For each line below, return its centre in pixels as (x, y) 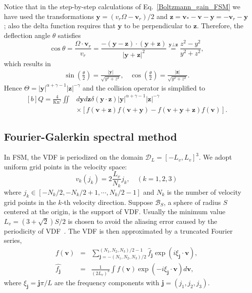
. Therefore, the (220, 26)
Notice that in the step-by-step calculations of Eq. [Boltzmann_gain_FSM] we (122, 6)
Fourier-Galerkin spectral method (91, 137)
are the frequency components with (107, 282)
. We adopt (215, 157)
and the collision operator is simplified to (144, 87)
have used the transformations (49, 16)
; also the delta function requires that (60, 26)
